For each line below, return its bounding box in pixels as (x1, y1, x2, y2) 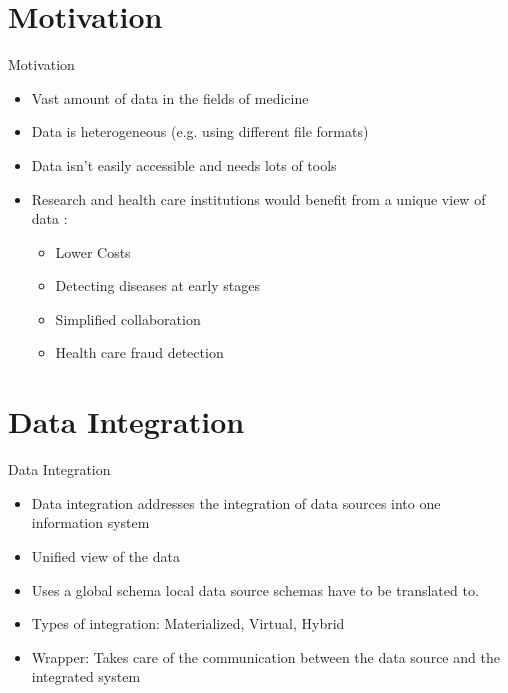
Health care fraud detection (55, 342, 224, 363)
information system (31, 512, 150, 533)
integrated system (31, 666, 141, 687)
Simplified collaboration (55, 308, 201, 329)
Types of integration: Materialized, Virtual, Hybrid (31, 613, 345, 634)
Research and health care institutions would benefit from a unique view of (31, 188, 486, 209)
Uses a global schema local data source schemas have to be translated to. (31, 579, 479, 600)
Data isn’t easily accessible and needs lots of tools (31, 154, 337, 175)
